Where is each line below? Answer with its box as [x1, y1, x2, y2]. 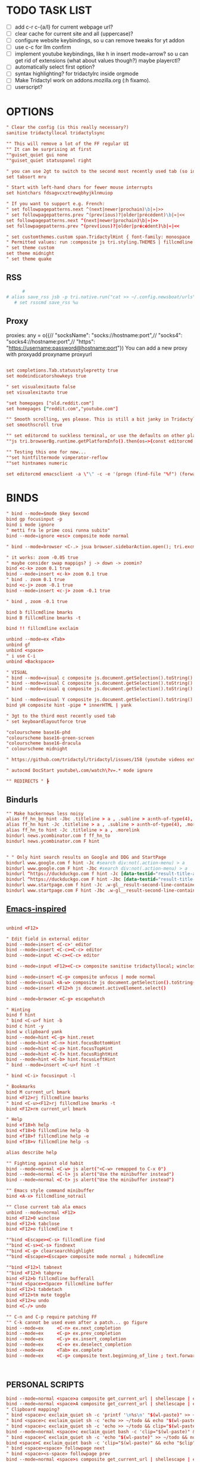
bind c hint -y [6, 1024, 44, 1030]
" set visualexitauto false [6, 384, 76, 390]
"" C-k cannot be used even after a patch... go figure [6, 1319, 148, 1325]
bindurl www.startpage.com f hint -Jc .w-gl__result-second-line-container [6, 882, 198, 888]
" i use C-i [6, 653, 36, 659]
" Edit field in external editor [6, 936, 89, 942]
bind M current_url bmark [6, 1089, 70, 1095]
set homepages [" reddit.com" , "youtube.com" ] [6, 406, 118, 412]
